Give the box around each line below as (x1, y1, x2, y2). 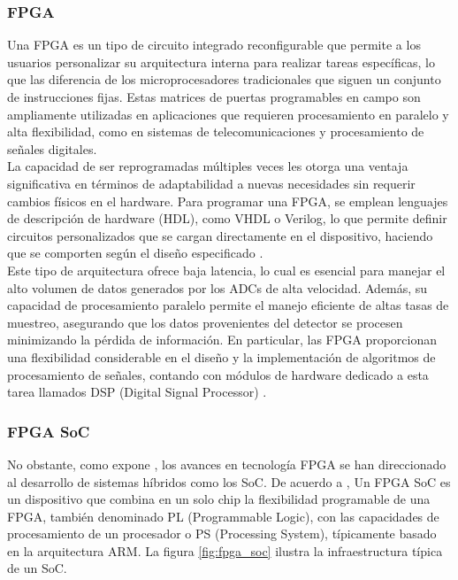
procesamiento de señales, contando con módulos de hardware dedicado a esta (7, 365, 429, 383)
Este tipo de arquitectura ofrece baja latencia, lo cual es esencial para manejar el (7, 260, 446, 279)
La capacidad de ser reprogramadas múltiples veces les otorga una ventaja (7, 157, 408, 175)
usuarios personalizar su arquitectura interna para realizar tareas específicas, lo (7, 52, 435, 71)
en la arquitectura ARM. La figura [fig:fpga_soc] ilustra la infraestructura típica (7, 541, 443, 560)
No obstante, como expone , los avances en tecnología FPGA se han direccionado (7, 454, 447, 473)
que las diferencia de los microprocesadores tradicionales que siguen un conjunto (7, 70, 441, 89)
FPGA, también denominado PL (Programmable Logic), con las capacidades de (7, 507, 439, 525)
